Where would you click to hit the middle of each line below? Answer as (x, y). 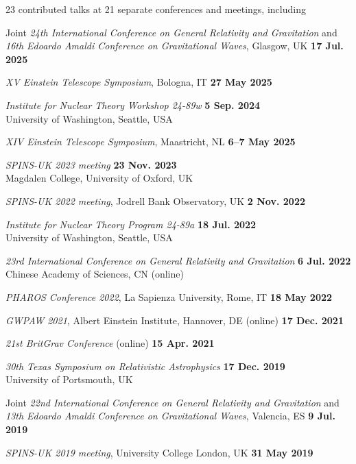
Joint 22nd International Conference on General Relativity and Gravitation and (173, 402)
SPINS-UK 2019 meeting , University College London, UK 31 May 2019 (159, 452)
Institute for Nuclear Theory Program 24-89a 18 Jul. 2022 (131, 224)
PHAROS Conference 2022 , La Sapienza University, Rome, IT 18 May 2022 (169, 296)
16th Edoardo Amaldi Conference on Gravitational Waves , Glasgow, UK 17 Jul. (175, 46)
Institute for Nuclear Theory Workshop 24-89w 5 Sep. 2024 (133, 105)
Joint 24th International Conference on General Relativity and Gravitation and (171, 32)
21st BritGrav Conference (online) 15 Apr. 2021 (110, 343)
